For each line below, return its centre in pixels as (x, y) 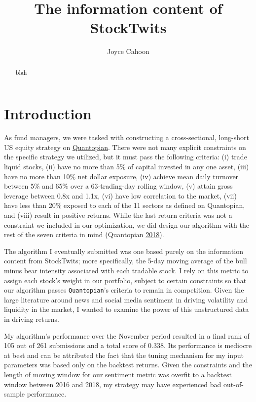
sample (15, 394)
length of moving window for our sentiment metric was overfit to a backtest (118, 375)
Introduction (48, 114)
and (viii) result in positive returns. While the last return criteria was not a (118, 215)
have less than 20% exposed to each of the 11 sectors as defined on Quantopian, (125, 205)
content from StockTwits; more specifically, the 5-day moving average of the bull (126, 261)
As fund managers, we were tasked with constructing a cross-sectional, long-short (127, 137)
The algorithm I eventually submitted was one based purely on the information (124, 251)
